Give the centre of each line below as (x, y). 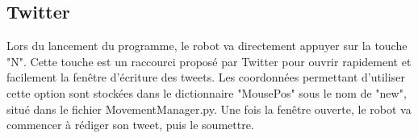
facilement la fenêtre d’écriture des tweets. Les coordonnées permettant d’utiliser (206, 77)
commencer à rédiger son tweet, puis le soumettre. (130, 125)
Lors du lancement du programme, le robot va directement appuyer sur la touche (207, 46)
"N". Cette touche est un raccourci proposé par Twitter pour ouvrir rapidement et (209, 61)
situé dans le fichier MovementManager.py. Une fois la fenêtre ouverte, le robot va (209, 109)
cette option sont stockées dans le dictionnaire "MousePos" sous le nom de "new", (207, 92)
